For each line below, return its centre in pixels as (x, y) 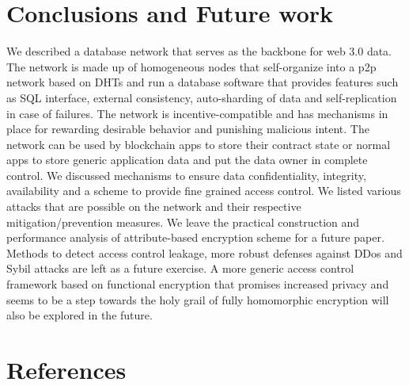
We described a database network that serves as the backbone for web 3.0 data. (199, 51)
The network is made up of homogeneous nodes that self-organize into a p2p (191, 66)
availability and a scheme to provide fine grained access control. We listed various (204, 191)
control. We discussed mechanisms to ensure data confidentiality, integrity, (186, 175)
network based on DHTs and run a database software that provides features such (203, 82)
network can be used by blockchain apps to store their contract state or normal (199, 144)
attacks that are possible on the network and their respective (154, 206)
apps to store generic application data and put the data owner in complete (187, 160)
